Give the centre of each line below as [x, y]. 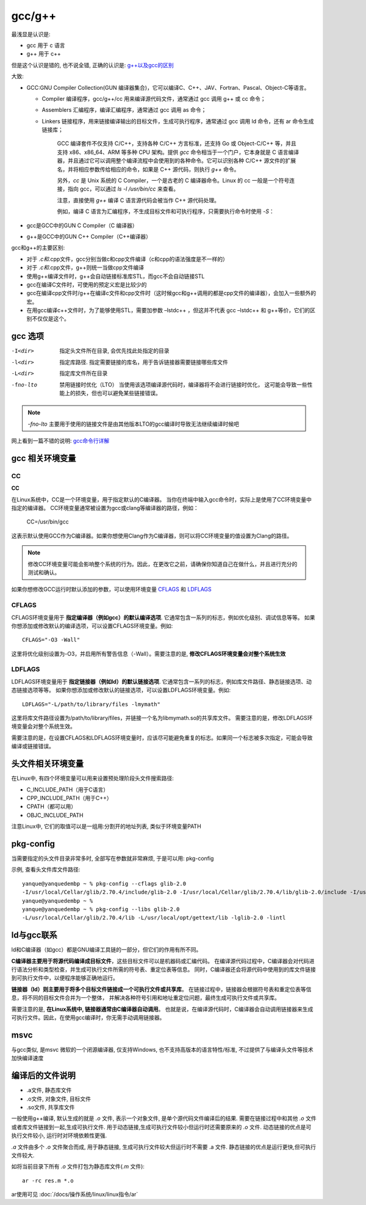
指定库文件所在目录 [84, 373]
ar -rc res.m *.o [48, 1181]
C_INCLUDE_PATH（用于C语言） [68, 789]
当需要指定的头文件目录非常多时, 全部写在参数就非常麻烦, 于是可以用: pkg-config [113, 858]
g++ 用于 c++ [44, 54]
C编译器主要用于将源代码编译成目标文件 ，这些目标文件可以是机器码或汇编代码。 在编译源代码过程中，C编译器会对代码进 [163, 961]
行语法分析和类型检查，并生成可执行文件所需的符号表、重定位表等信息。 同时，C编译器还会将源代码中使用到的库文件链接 [164, 969]
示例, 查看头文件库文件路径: [46, 870]
